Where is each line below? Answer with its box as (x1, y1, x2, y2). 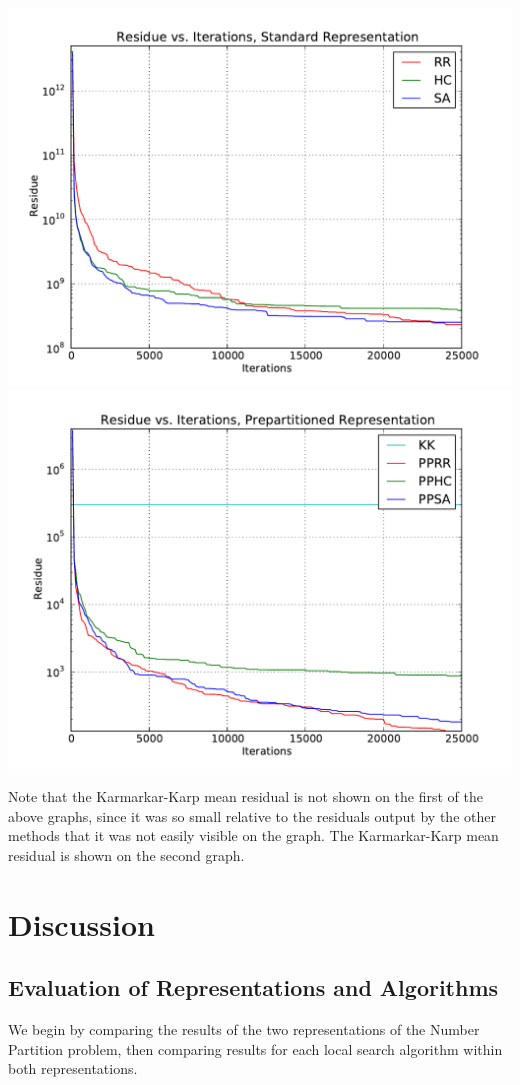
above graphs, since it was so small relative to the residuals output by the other (8, 805, 496, 826)
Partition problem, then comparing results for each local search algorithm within (8, 1038, 503, 1059)
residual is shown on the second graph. (8, 844, 245, 865)
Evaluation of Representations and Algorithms (8, 972, 499, 1003)
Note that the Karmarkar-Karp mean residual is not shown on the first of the (8, 786, 483, 807)
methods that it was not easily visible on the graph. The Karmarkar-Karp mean (8, 825, 499, 846)
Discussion (8, 903, 155, 944)
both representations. (8, 1058, 138, 1079)
